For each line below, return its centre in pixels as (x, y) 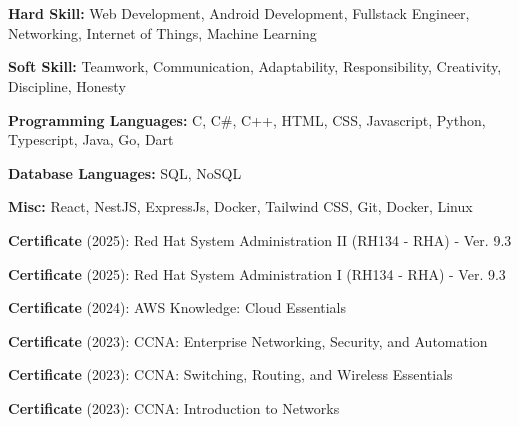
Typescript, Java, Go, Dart (91, 139)
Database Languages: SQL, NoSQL (125, 172)
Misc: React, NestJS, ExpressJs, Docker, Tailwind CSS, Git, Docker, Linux (240, 206)
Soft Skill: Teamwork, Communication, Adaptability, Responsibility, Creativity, (255, 66)
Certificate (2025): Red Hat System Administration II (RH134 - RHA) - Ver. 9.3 (260, 239)
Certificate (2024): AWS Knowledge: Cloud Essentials (177, 307)
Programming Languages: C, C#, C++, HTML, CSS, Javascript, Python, (247, 119)
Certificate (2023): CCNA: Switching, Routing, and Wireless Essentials (230, 374)
